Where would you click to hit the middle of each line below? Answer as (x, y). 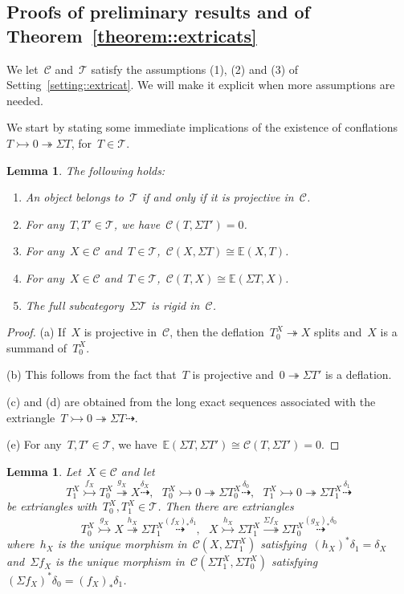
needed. (25, 100)
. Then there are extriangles (226, 506)
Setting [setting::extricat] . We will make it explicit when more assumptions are (201, 85)
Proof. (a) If (36, 332)
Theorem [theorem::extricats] (132, 35)
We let (22, 69)
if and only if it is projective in (218, 197)
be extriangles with (52, 506)
